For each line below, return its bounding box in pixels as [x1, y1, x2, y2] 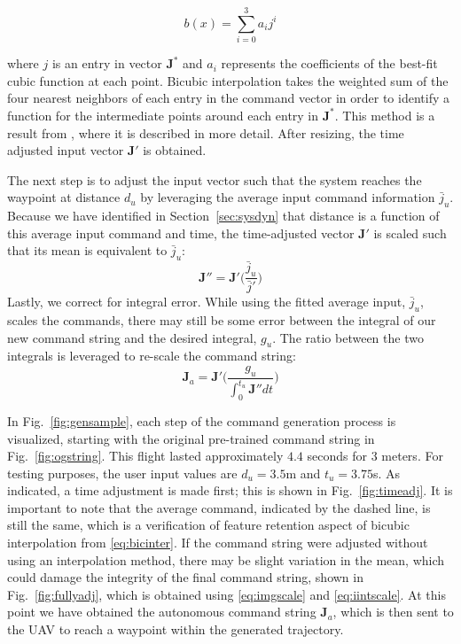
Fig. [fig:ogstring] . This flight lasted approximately [7, 446, 284, 465]
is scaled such [373, 223, 447, 242]
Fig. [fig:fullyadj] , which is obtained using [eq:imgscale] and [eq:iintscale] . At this [7, 585, 446, 603]
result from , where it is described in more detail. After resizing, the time [7, 123, 404, 142]
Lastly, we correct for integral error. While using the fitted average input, [7, 292, 406, 311]
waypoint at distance [7, 188, 121, 206]
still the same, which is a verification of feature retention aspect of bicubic [7, 516, 410, 534]
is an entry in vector [51, 54, 162, 73]
